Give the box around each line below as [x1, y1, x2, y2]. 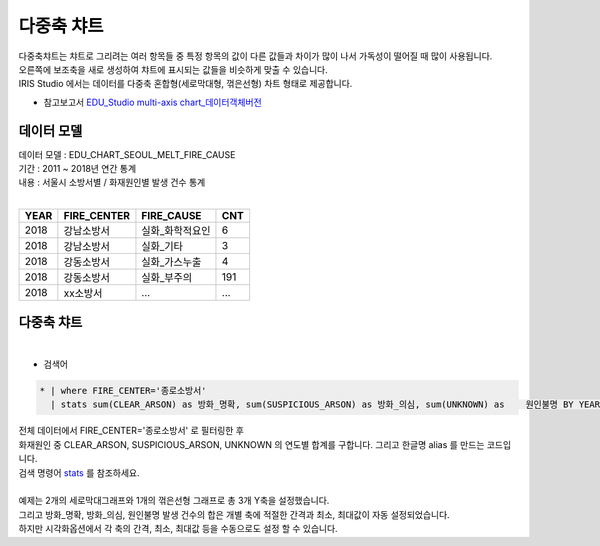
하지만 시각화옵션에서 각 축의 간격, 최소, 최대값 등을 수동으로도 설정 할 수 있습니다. [18, 523, 339, 535]
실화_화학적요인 [141, 224, 211, 238]
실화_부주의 [141, 271, 193, 285]
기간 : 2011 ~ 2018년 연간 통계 [18, 163, 137, 175]
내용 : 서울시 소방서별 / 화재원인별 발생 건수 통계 [18, 176, 206, 189]
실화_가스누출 [141, 255, 202, 269]
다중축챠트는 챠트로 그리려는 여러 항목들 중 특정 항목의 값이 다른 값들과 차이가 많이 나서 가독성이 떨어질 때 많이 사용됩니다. [18, 50, 493, 62]
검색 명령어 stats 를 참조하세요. [18, 466, 140, 479]
